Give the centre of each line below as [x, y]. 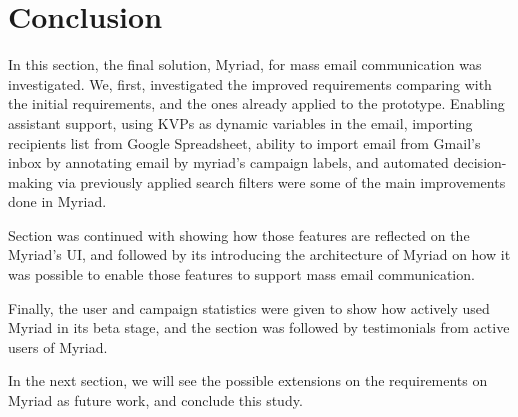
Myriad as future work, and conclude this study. [155, 400]
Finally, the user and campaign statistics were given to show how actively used [249, 307]
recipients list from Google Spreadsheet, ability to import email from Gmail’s [244, 142]
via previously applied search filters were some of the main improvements [281, 181]
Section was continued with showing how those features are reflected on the [239, 234]
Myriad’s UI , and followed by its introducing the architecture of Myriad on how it [259, 254]
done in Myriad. [57, 201]
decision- [480, 162]
